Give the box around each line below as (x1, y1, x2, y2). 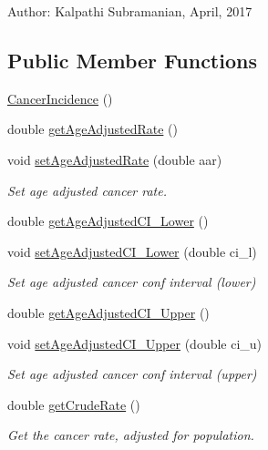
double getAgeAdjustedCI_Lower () (7, 211, 209, 230)
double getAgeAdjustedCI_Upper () (7, 302, 210, 322)
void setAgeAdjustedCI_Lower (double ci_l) (7, 241, 257, 261)
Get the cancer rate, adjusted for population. (7, 425, 254, 445)
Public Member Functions (7, 46, 257, 74)
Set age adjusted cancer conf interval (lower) (7, 272, 256, 291)
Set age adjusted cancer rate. (7, 180, 167, 199)
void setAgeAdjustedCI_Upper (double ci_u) (7, 333, 263, 353)
